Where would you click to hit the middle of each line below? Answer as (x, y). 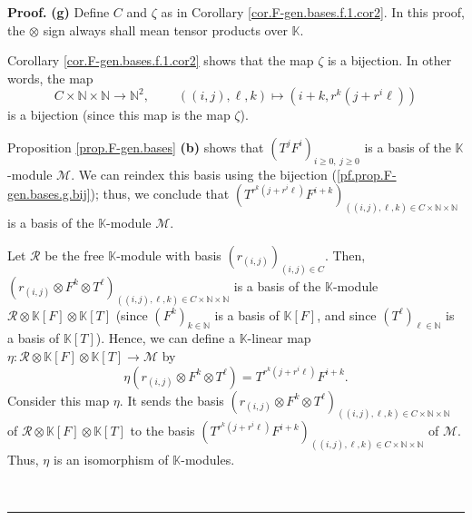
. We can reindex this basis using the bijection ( (204, 174)
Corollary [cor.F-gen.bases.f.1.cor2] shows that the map (161, 60)
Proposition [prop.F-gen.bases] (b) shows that (136, 147)
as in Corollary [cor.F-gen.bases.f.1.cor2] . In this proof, (313, 12)
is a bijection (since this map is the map (119, 115)
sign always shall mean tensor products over (165, 29)
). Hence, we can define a (165, 338)
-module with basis (169, 255)
